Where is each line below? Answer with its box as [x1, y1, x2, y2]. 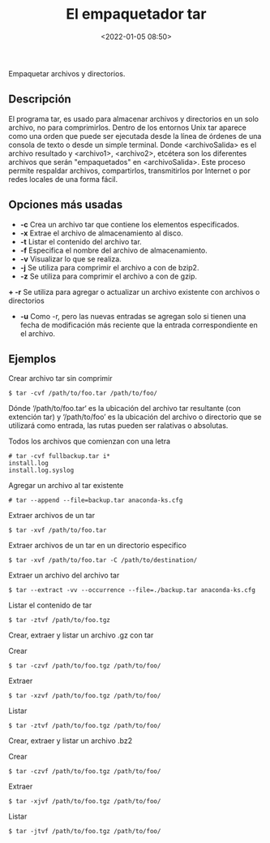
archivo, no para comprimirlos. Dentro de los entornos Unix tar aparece [8, 123, 247, 132]
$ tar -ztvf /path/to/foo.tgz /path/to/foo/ [8, 722, 161, 730]
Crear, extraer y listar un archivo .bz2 [8, 736, 132, 746]
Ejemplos [8, 352, 57, 365]
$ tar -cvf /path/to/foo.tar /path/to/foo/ [8, 389, 158, 398]
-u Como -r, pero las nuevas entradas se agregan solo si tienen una [19, 311, 246, 321]
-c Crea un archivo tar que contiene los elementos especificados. [19, 219, 240, 229]
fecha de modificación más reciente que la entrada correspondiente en [19, 320, 258, 330]
